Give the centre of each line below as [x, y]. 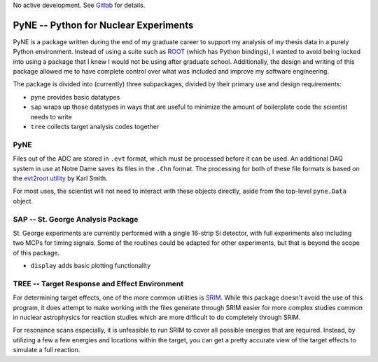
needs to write [51, 116]
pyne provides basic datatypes [75, 97]
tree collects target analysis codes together [95, 127]
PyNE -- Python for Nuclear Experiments [103, 25]
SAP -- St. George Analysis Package [76, 219]
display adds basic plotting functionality [91, 266]
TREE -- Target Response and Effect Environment [98, 283]
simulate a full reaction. [47, 350]
